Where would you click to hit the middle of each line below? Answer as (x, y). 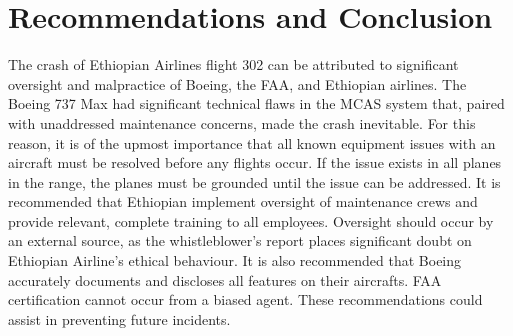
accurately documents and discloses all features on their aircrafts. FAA (225, 279)
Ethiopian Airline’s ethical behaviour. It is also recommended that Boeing (235, 260)
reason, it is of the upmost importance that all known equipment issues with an (252, 142)
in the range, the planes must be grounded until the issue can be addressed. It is (254, 181)
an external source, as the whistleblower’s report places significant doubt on (240, 240)
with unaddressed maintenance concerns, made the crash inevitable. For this (242, 122)
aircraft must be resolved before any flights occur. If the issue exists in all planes (255, 162)
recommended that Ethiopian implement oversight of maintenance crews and (243, 201)
